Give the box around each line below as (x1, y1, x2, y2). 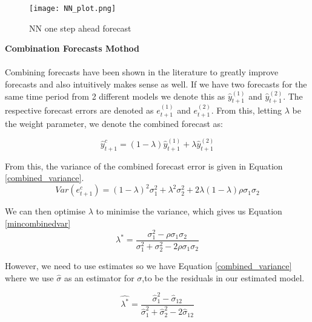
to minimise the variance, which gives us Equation (96, 205, 282, 218)
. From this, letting (211, 104, 282, 117)
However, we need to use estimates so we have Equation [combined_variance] (5, 259, 292, 272)
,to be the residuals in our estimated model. (142, 271, 305, 284)
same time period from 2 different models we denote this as (5, 89, 225, 102)
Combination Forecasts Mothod (5, 42, 140, 55)
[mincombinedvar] (5, 216, 71, 229)
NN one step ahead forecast (29, 21, 131, 34)
